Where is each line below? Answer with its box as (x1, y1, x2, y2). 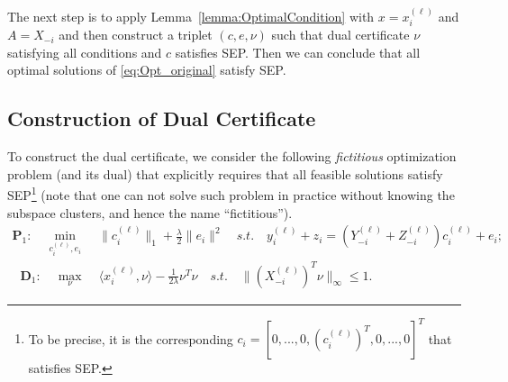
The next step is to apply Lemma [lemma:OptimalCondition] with (7, 6, 375, 25)
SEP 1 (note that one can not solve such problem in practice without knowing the (7, 183, 455, 205)
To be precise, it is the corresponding (28, 329, 233, 348)
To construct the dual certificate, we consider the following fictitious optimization (7, 147, 457, 166)
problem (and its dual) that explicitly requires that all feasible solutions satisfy (7, 164, 443, 183)
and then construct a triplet (59, 25, 213, 44)
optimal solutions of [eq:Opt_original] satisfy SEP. (7, 60, 286, 79)
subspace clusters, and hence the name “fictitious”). (7, 203, 293, 222)
